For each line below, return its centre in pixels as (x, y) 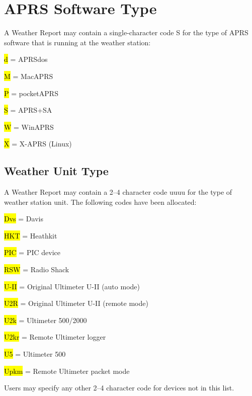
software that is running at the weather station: (77, 42)
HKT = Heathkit (31, 235)
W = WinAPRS (29, 127)
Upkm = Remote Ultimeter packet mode (67, 371)
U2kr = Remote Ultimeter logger (55, 337)
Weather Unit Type (56, 171)
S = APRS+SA (28, 110)
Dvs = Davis (24, 219)
